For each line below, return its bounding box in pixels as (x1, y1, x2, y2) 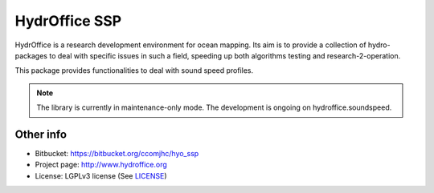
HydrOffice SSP (14, 12, 122, 30)
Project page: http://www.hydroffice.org (35, 160, 168, 170)
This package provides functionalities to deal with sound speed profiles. (14, 66, 254, 75)
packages (14, 50, 48, 60)
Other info (14, 127, 68, 141)
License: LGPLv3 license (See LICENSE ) (35, 171, 168, 180)
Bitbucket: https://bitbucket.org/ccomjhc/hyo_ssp (35, 149, 199, 159)
